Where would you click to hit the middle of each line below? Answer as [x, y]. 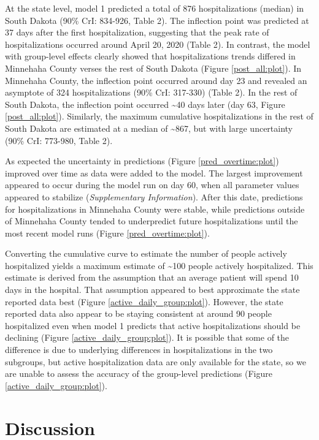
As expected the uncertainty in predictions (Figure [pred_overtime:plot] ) [142, 161]
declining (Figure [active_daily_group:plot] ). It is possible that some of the [147, 337]
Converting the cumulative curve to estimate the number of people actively [146, 253]
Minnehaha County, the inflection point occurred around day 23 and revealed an [156, 80]
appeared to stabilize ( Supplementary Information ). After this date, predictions [154, 196]
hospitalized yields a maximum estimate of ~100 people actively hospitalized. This [159, 265]
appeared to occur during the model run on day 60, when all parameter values [152, 185]
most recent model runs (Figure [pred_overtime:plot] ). [107, 233]
